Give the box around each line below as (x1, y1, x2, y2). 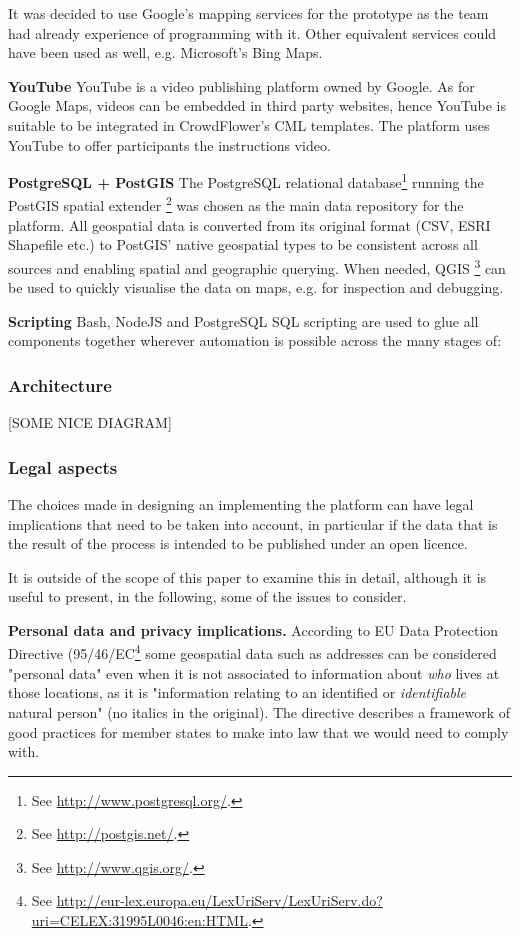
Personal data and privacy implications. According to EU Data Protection (8, 619, 499, 640)
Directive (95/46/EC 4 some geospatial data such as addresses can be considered (8, 640, 497, 664)
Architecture (8, 372, 112, 397)
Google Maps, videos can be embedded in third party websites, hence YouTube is (8, 95, 506, 116)
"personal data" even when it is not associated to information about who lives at (8, 662, 500, 683)
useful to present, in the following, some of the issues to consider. (8, 586, 407, 607)
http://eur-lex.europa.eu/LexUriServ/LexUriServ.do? (56, 890, 383, 911)
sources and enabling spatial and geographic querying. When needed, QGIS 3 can (8, 254, 506, 278)
